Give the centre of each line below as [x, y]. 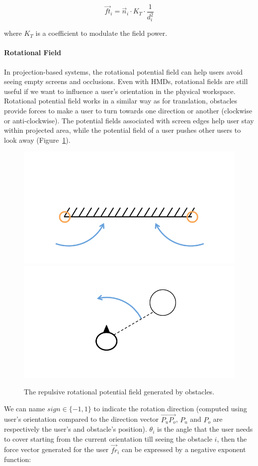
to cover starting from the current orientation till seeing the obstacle [108, 438]
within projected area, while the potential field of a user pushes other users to [123, 130]
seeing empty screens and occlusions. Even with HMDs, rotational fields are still [126, 81]
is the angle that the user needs [205, 429]
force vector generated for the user [56, 449]
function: [18, 459]
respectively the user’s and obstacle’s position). [76, 429]
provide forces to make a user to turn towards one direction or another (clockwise [128, 110]
